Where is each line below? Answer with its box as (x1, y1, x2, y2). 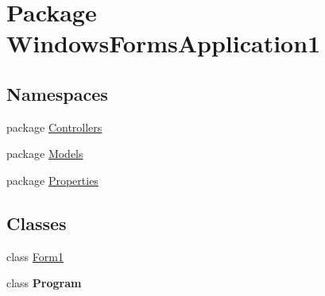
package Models (6, 145, 83, 162)
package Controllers (6, 118, 103, 135)
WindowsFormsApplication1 (6, 27, 321, 60)
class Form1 (6, 248, 64, 264)
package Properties (6, 171, 99, 188)
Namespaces (6, 81, 108, 106)
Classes (6, 210, 67, 235)
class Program (6, 275, 82, 291)
